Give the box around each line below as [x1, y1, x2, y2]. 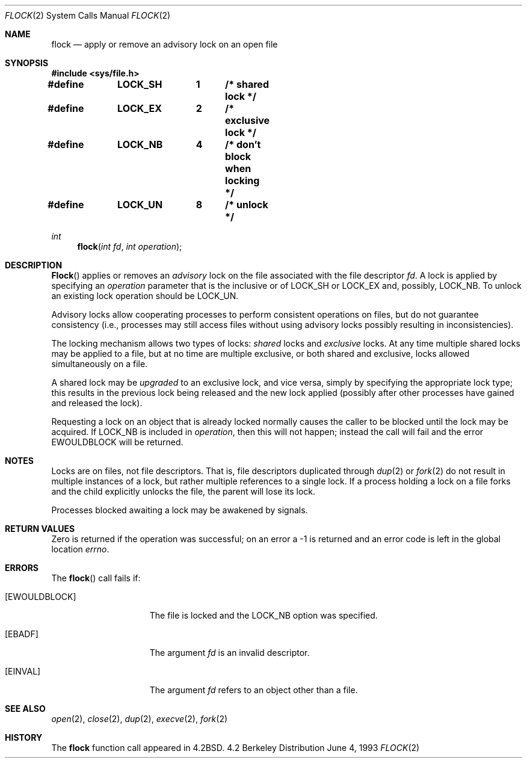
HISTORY [5, 732, 43, 743]
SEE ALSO [5, 703, 46, 714]
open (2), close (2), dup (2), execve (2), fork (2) [51, 714, 228, 724]
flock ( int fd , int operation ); [77, 241, 182, 252]
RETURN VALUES [5, 524, 75, 534]
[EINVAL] [5, 666, 41, 676]
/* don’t [225, 138, 261, 150]
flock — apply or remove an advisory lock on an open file [51, 39, 278, 49]
